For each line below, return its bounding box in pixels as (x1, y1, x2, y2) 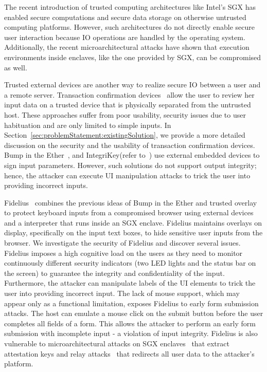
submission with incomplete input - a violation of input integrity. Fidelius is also (4, 328, 258, 339)
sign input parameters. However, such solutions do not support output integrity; (4, 159, 257, 170)
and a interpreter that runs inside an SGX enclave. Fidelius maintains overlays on (4, 217, 262, 228)
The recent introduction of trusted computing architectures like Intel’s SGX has (4, 2, 256, 12)
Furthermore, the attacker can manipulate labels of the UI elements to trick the (4, 277, 256, 288)
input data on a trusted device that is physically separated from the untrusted (4, 99, 251, 110)
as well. (4, 62, 27, 72)
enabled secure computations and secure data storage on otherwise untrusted (4, 11, 246, 22)
